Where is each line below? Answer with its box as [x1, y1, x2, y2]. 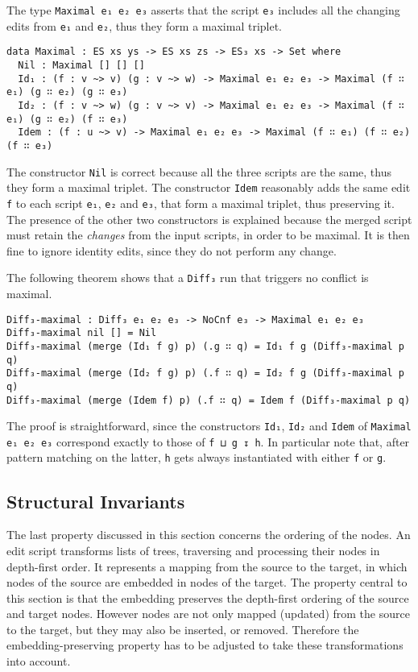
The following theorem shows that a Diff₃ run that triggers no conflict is [6, 269, 369, 286]
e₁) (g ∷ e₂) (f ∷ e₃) [6, 113, 128, 125]
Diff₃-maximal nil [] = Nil [6, 327, 157, 339]
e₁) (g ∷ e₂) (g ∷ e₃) [6, 86, 128, 98]
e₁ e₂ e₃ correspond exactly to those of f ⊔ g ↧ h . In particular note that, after [6, 433, 410, 450]
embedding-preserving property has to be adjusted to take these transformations [6, 637, 404, 653]
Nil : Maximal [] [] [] [18, 59, 145, 71]
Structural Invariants [6, 488, 185, 513]
